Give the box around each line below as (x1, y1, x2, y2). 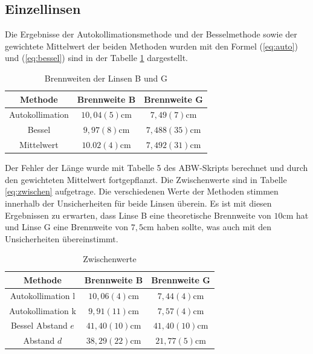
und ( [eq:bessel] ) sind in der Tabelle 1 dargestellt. (5, 51, 188, 64)
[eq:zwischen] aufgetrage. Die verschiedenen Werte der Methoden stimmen (5, 185, 279, 198)
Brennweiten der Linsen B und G (44, 71, 167, 84)
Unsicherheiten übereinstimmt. (5, 232, 118, 245)
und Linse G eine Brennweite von (5, 220, 128, 233)
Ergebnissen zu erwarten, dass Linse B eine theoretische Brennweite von (5, 208, 271, 221)
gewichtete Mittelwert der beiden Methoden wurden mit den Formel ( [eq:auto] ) (5, 39, 298, 52)
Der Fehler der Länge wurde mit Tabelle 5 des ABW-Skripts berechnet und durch (5, 161, 308, 174)
